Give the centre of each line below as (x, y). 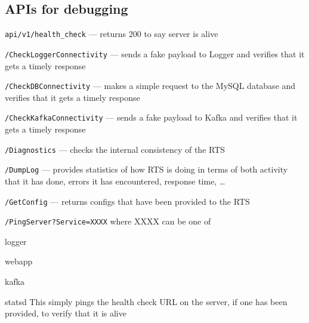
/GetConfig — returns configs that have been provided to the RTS (127, 201)
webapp (19, 261)
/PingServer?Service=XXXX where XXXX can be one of (108, 221)
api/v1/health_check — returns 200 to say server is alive (112, 34)
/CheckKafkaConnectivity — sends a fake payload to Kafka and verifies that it (151, 117)
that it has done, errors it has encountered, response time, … (115, 181)
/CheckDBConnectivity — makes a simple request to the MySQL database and (150, 86)
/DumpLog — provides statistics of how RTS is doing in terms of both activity (146, 169)
